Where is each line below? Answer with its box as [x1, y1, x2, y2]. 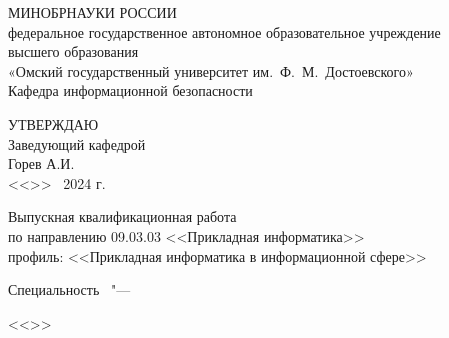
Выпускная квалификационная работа [8, 206, 237, 227]
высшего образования [8, 41, 139, 62]
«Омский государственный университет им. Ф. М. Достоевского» [8, 60, 414, 81]
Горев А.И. [8, 153, 75, 174]
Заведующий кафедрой [8, 133, 146, 154]
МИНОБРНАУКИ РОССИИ [8, 2, 177, 22]
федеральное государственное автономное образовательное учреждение [8, 21, 441, 42]
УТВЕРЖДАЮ [8, 113, 99, 134]
